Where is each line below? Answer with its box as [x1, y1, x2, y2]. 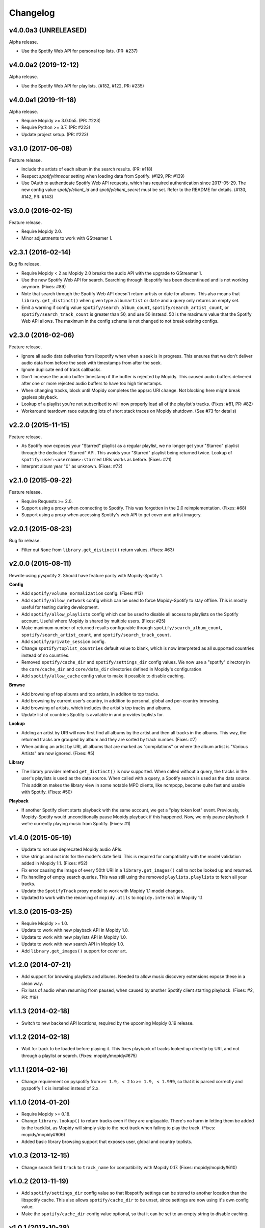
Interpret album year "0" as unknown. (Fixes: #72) [21, 463, 123, 469]
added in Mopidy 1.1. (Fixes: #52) [21, 860, 88, 866]
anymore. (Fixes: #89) [21, 284, 66, 290]
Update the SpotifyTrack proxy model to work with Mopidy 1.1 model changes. [21, 888, 184, 893]
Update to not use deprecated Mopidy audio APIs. [21, 846, 123, 852]
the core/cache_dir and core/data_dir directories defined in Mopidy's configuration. [21, 666, 203, 672]
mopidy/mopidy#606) [21, 1132, 66, 1138]
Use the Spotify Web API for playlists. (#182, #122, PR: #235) [21, 83, 144, 88]
